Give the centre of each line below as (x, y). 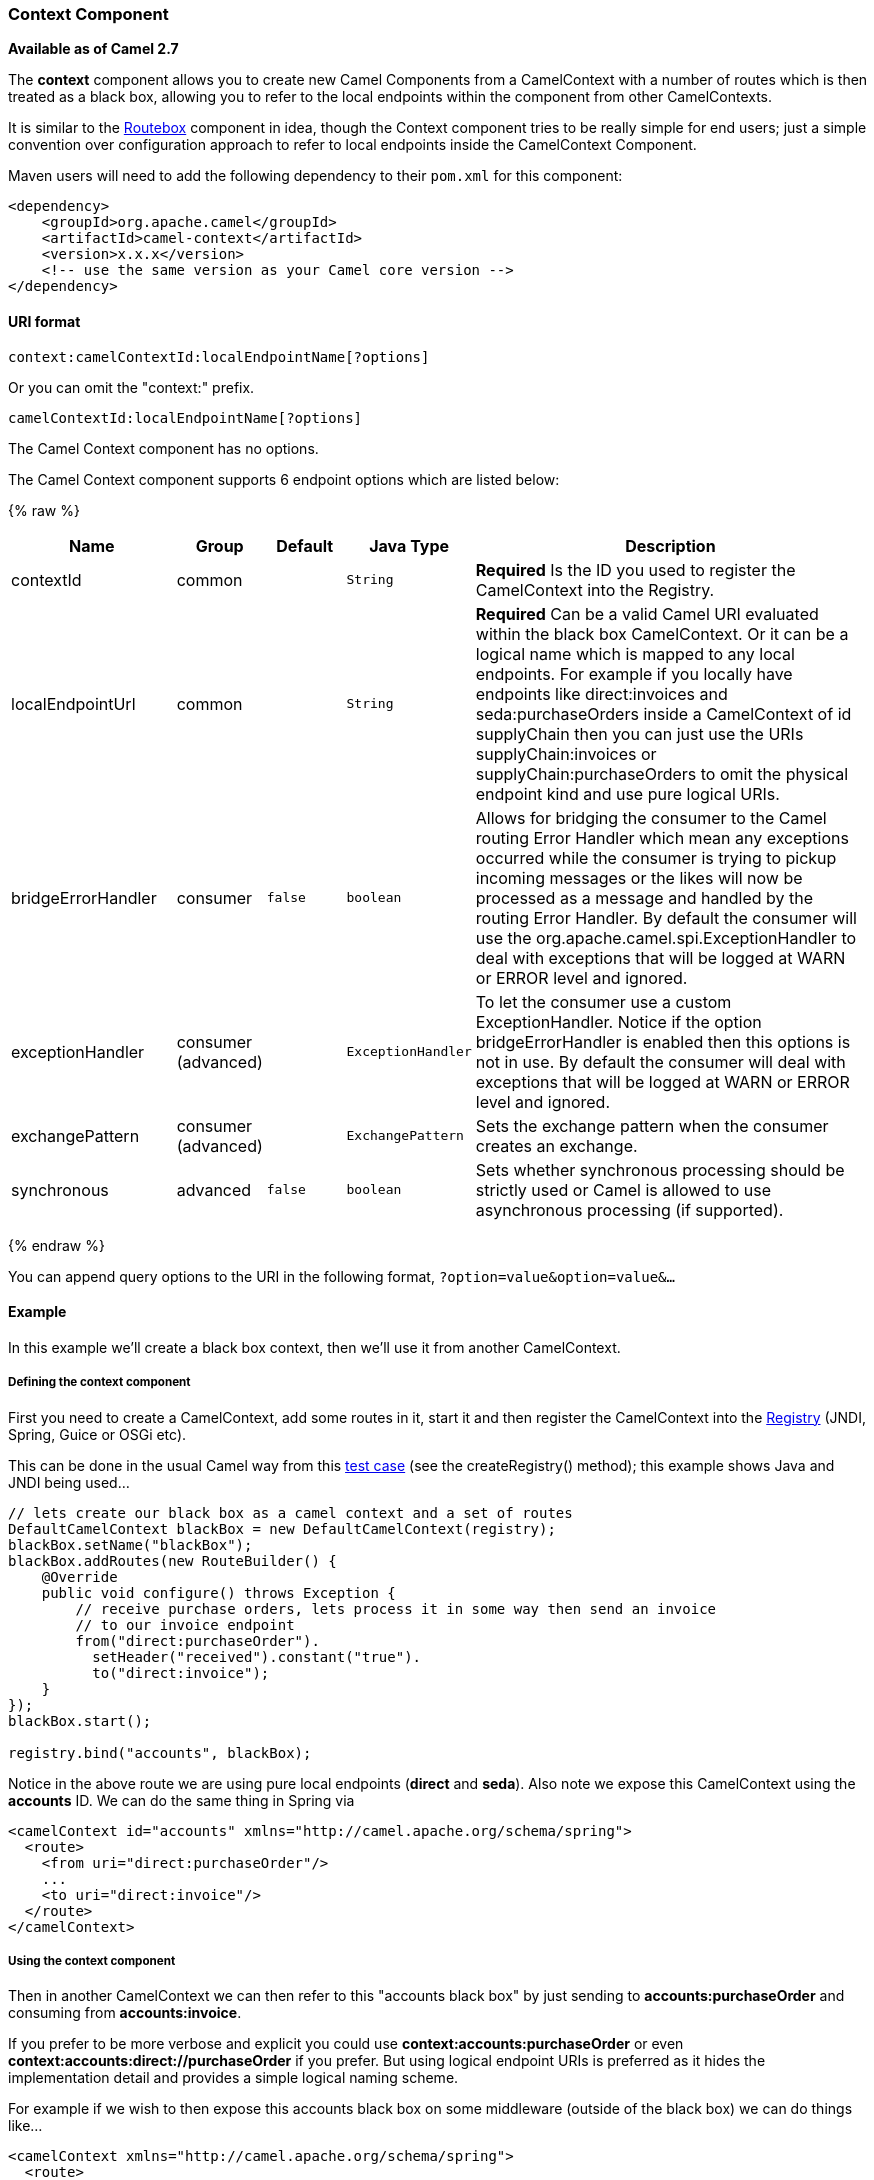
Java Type (409, 545)
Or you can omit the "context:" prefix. (131, 387)
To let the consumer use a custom (603, 1001)
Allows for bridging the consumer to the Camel (651, 817)
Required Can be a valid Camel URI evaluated (647, 613)
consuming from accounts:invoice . (125, 2013)
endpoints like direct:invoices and (601, 693)
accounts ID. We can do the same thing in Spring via (181, 1800)
